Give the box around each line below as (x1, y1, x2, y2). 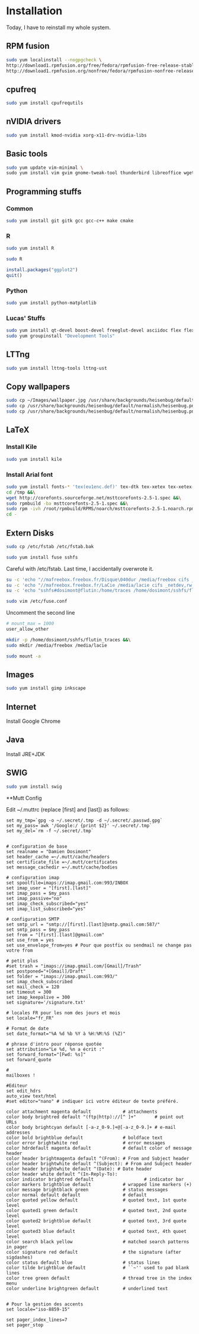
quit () (6, 272, 23, 278)
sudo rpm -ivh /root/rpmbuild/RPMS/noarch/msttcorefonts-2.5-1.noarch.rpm (6, 506, 195, 512)
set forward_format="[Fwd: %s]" (6, 1051, 86, 1058)
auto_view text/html (6, 1093, 57, 1099)
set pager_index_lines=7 (6, 1317, 68, 1323)
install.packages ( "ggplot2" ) (6, 266, 78, 273)
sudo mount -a (6, 653, 41, 659)
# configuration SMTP (6, 916, 60, 922)
